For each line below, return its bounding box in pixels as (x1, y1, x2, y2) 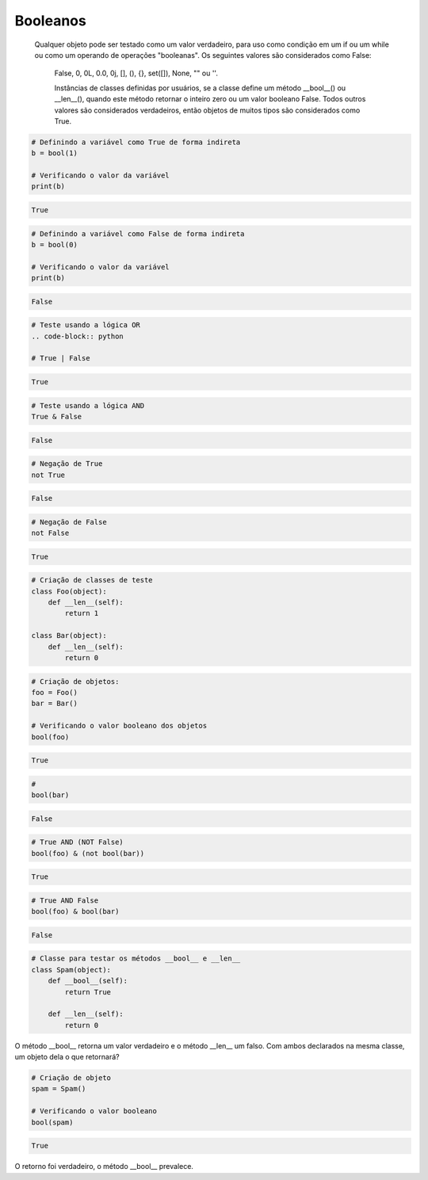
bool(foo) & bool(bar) (31, 907, 120, 916)
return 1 (64, 609, 99, 618)
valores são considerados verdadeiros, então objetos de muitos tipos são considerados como (54, 105, 361, 115)
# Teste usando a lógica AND (31, 401, 145, 410)
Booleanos (14, 12, 86, 29)
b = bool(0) (31, 240, 78, 249)
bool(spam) (31, 1117, 74, 1127)
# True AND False (31, 896, 99, 905)
